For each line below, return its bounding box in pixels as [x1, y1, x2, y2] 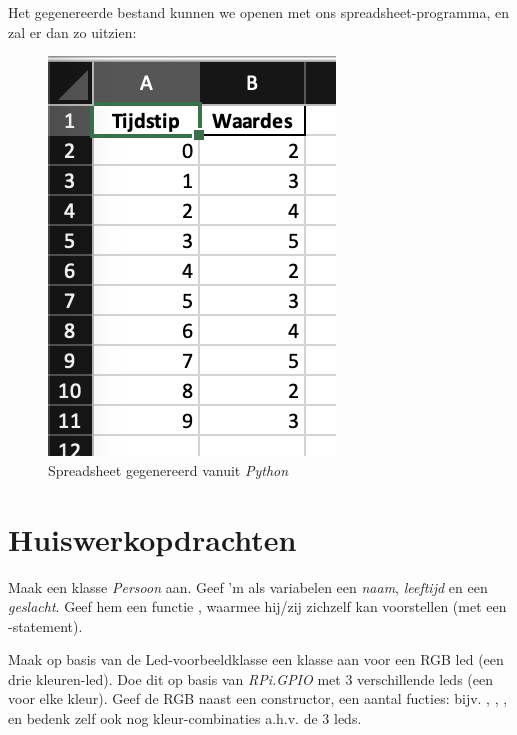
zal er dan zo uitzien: [8, 21, 137, 42]
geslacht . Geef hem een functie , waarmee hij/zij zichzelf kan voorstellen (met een [8, 596, 507, 617]
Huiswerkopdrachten [8, 518, 297, 559]
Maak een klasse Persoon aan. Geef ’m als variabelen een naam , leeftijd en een [8, 576, 488, 597]
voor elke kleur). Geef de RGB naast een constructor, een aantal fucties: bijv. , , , [8, 688, 508, 709]
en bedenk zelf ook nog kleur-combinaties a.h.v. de [8, 708, 318, 729]
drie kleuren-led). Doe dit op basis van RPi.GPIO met [8, 668, 341, 689]
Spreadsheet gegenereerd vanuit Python [48, 459, 289, 480]
